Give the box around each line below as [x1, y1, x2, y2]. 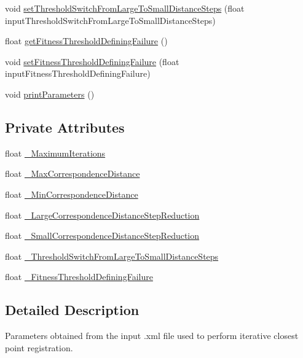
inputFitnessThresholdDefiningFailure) [5, 67, 151, 80]
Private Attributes [5, 117, 125, 136]
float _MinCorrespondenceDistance [5, 187, 138, 200]
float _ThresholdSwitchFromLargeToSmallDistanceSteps [5, 249, 219, 262]
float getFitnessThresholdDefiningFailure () [5, 34, 168, 47]
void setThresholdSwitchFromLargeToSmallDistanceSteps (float [5, 2, 245, 14]
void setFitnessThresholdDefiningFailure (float [5, 55, 179, 68]
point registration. [5, 341, 73, 354]
